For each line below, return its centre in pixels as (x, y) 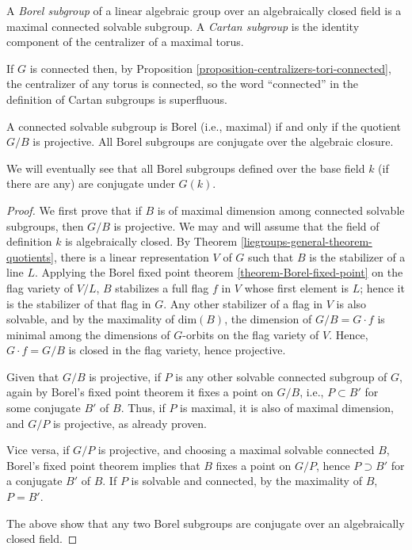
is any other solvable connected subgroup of (281, 376)
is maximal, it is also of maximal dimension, (287, 408)
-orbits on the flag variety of (251, 334)
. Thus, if (143, 408)
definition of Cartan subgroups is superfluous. (117, 99)
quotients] (30, 256)
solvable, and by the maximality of (91, 319)
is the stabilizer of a (357, 256)
